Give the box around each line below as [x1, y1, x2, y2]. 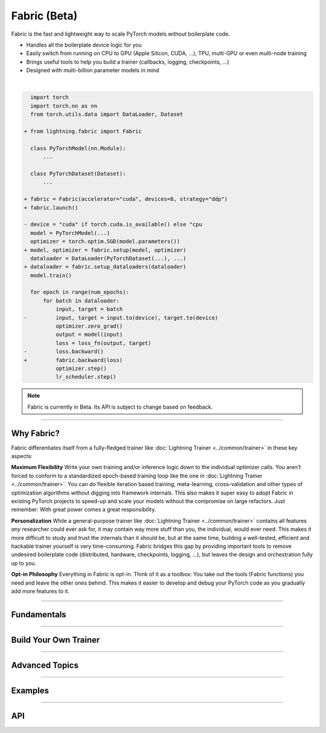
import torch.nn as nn [30, 102, 98, 109]
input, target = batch [55, 306, 123, 313]
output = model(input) [55, 331, 123, 338]
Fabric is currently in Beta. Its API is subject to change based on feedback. [27, 403, 213, 410]
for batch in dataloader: [43, 297, 120, 304]
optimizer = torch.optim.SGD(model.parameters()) [30, 238, 181, 245]
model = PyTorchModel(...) [30, 229, 110, 236]
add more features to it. [11, 587, 69, 594]
